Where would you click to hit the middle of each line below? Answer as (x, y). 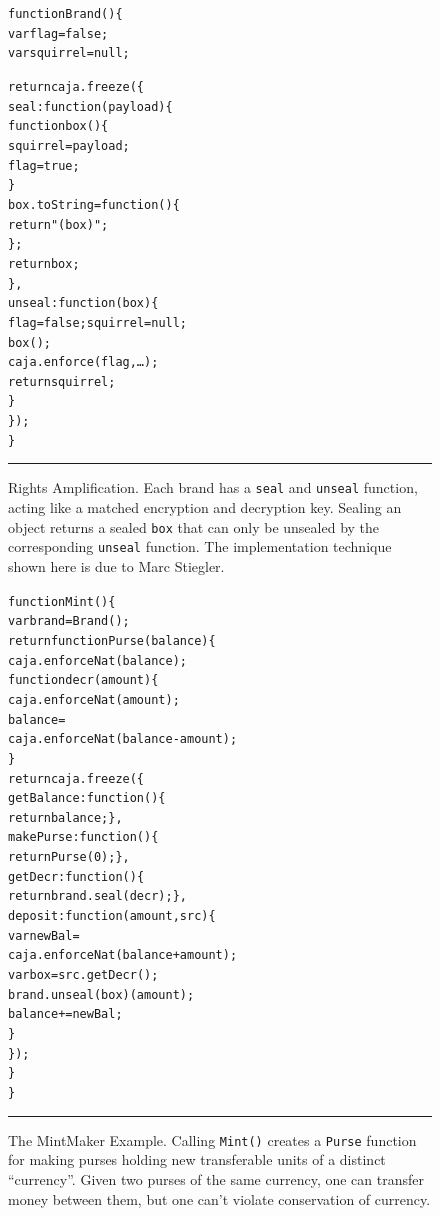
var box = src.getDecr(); (83, 975)
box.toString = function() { (94, 204)
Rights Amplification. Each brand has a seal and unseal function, (213, 487)
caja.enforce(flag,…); (83, 362)
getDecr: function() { (76, 876)
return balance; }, (65, 817)
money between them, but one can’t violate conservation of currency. (219, 1198)
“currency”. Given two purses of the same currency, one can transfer (216, 1178)
